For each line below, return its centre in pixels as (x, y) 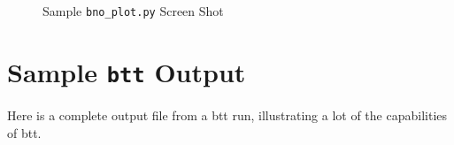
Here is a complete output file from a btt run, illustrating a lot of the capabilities (227, 114)
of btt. (24, 132)
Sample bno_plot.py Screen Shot (133, 11)
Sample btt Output (127, 71)
